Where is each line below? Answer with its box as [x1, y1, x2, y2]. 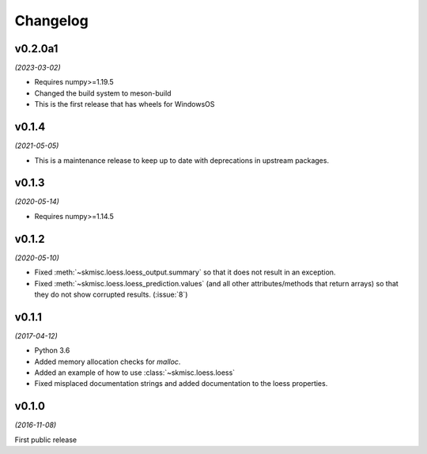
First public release [14, 435, 77, 445]
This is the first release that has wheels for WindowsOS [34, 100, 215, 109]
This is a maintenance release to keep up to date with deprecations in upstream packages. [34, 155, 330, 165]
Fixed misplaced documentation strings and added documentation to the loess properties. [34, 379, 328, 388]
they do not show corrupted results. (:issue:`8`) [34, 289, 188, 299]
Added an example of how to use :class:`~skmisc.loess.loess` [34, 368, 236, 377]
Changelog [14, 12, 89, 29]
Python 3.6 [34, 346, 70, 355]
